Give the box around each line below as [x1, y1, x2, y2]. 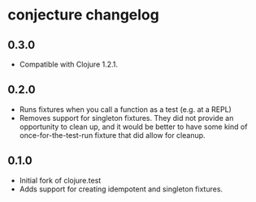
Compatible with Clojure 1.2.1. [19, 59, 119, 69]
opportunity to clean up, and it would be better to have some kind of [19, 122, 248, 131]
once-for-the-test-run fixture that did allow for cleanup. [19, 130, 206, 140]
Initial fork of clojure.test [19, 175, 102, 185]
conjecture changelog [7, 6, 159, 24]
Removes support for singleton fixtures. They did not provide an [19, 113, 234, 122]
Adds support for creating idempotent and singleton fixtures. [19, 184, 223, 194]
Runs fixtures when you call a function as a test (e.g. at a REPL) [19, 104, 232, 114]
